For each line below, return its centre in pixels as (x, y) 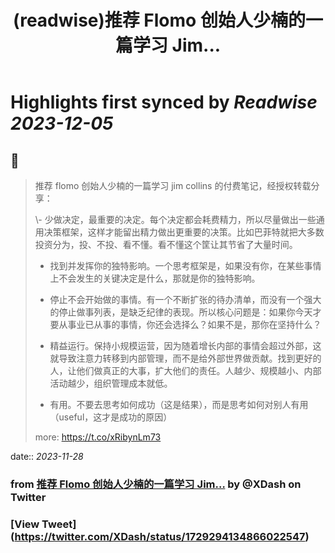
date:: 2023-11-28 (47, 456)
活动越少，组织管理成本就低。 (111, 383)
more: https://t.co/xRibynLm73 (98, 437)
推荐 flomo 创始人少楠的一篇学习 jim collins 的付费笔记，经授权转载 (173, 185)
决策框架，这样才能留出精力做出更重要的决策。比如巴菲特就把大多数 (184, 232)
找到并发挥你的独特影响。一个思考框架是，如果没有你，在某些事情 (185, 265)
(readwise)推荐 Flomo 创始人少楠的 (159, 20)
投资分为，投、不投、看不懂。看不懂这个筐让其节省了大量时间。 (166, 244)
